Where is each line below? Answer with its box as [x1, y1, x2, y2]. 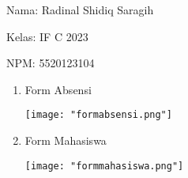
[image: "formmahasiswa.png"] [24, 160, 184, 172]
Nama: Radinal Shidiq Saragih [6, 2, 154, 17]
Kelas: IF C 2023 [6, 28, 88, 44]
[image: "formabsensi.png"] [24, 109, 172, 121]
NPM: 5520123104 [6, 55, 95, 71]
